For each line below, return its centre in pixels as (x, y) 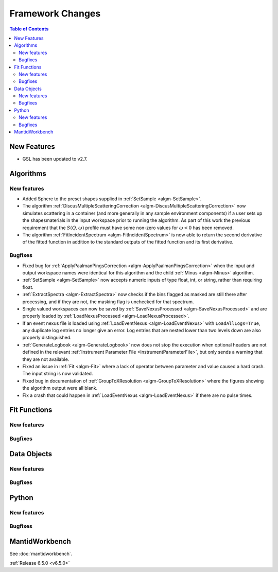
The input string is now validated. (58, 374)
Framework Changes (55, 13)
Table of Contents (29, 29)
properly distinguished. (47, 338)
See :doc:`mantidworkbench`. (41, 553)
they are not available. (46, 359)
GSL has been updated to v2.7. (55, 159)
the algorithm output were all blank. (60, 388)
